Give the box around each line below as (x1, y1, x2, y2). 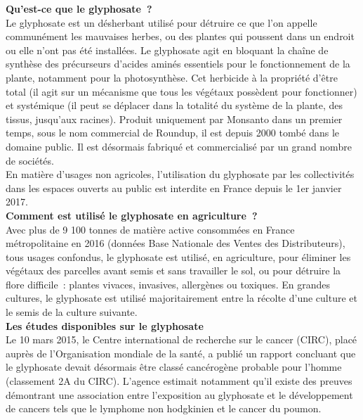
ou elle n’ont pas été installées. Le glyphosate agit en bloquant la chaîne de (6, 42, 329, 57)
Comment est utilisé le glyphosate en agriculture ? (6, 208, 258, 222)
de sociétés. (6, 153, 54, 167)
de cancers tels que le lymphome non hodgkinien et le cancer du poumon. (6, 401, 322, 416)
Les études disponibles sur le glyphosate (6, 318, 204, 333)
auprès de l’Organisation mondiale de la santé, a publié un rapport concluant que (6, 345, 356, 360)
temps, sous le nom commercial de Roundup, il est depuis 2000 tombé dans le (6, 125, 340, 140)
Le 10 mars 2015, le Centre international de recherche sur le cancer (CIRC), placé (6, 332, 357, 347)
